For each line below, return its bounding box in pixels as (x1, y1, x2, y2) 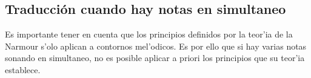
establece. (5, 63, 41, 76)
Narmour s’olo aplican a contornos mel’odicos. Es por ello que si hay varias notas (5, 39, 307, 52)
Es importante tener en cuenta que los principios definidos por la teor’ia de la (5, 28, 293, 41)
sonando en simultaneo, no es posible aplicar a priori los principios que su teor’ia (5, 51, 305, 64)
